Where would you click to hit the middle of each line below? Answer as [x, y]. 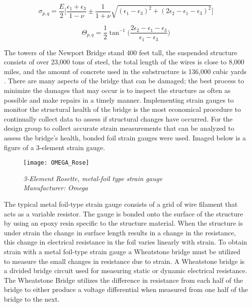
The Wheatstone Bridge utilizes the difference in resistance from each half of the [124, 280]
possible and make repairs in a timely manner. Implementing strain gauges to [119, 100]
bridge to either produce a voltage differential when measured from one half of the [126, 289]
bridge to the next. [32, 299]
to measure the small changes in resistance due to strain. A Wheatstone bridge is [124, 261]
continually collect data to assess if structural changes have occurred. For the [118, 118]
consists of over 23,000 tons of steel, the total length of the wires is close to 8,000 [124, 62]
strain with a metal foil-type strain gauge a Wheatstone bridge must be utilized [122, 251]
